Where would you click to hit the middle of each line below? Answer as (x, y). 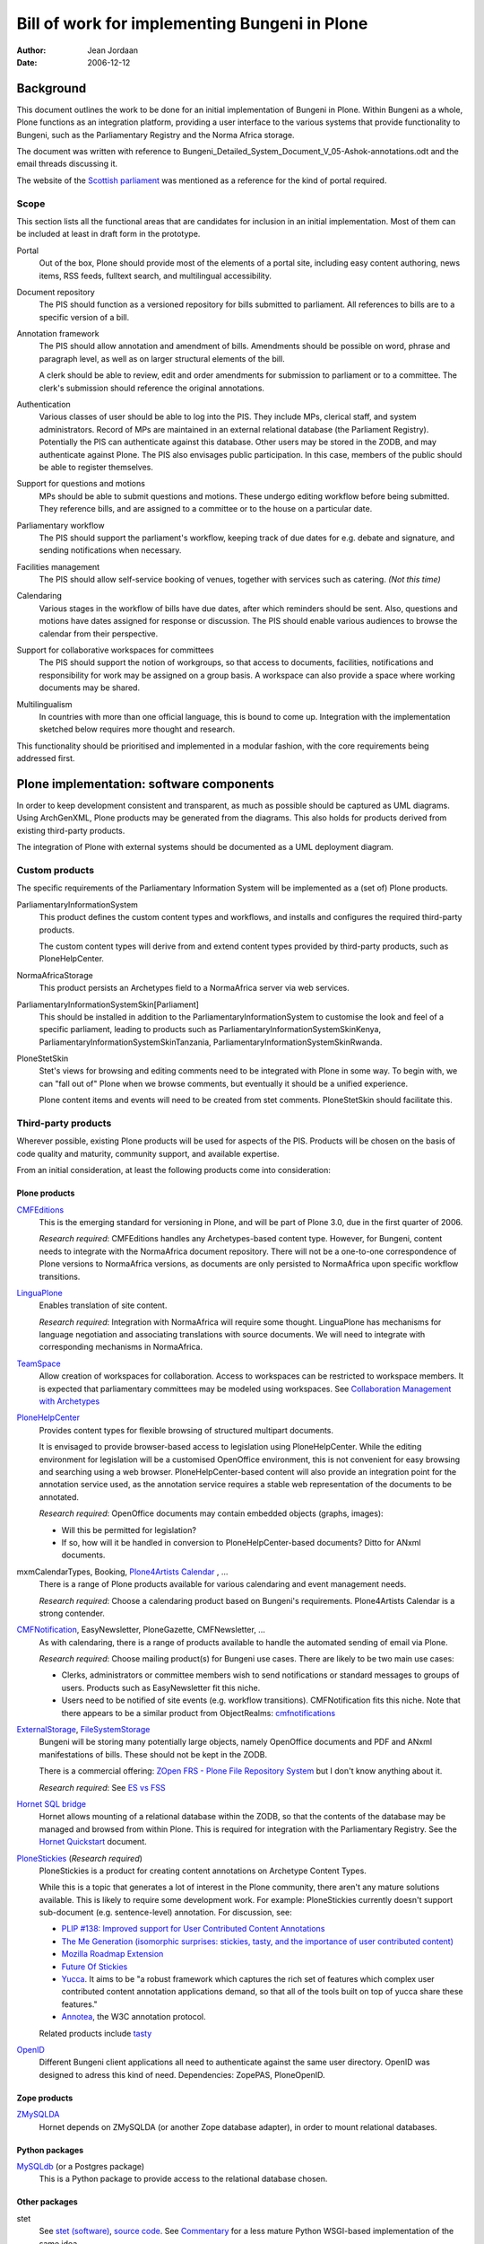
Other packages (47, 2202)
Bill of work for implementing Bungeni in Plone (192, 23)
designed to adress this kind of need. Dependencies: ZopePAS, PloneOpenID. (182, 2074)
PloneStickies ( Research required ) (80, 1858)
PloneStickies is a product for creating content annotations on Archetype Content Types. (203, 1871)
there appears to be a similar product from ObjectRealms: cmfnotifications (199, 1713)
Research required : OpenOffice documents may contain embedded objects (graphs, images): (212, 1513)
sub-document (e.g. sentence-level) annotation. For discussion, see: (166, 1913)
